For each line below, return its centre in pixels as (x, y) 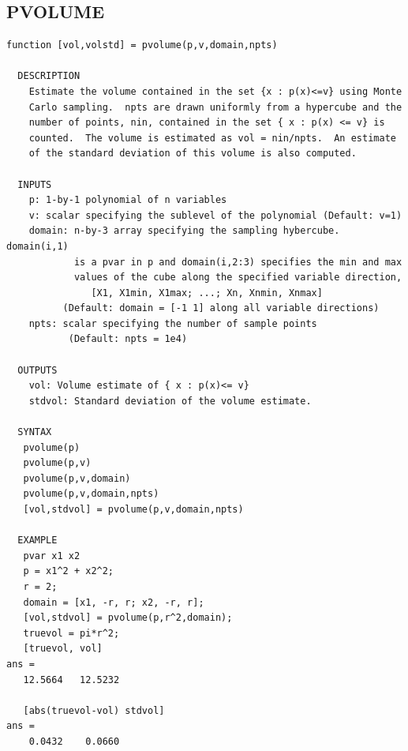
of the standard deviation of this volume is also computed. (193, 154)
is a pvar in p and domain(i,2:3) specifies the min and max (238, 262)
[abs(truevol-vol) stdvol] (94, 710)
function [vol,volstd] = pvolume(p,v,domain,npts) (142, 45)
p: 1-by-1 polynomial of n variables (128, 200)
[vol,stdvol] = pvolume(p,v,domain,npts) (133, 510)
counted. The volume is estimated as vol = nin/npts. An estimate (212, 138)
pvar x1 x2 (52, 556)
